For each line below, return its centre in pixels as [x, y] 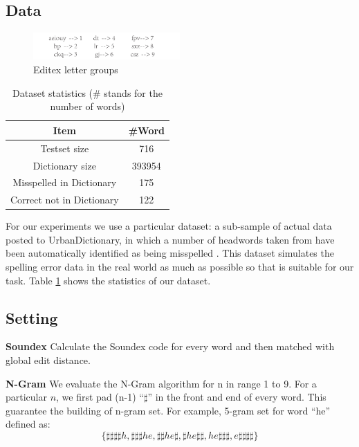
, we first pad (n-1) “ [100, 397]
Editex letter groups [76, 70]
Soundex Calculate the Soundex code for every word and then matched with [170, 346]
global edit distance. [48, 360]
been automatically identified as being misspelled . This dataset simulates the [170, 253]
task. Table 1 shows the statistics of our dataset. [108, 280]
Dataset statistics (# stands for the [88, 92]
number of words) [88, 106]
